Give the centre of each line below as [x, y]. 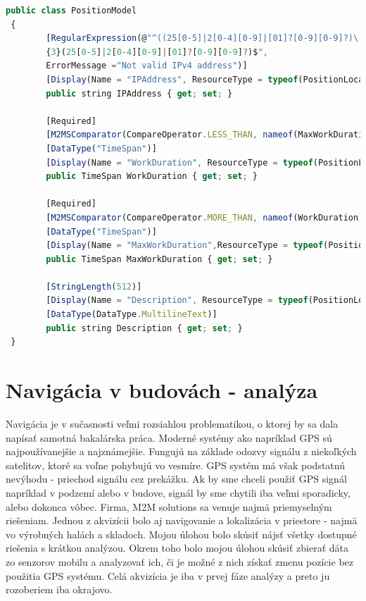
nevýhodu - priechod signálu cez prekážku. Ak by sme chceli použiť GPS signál [176, 479]
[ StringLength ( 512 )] [94, 286]
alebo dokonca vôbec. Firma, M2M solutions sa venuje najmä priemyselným [169, 506]
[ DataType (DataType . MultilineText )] [132, 315]
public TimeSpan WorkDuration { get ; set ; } [152, 176]
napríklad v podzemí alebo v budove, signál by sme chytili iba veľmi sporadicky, [178, 492]
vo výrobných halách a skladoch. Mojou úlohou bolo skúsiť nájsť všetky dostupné [181, 534]
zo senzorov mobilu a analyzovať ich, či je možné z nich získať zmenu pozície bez [179, 561]
